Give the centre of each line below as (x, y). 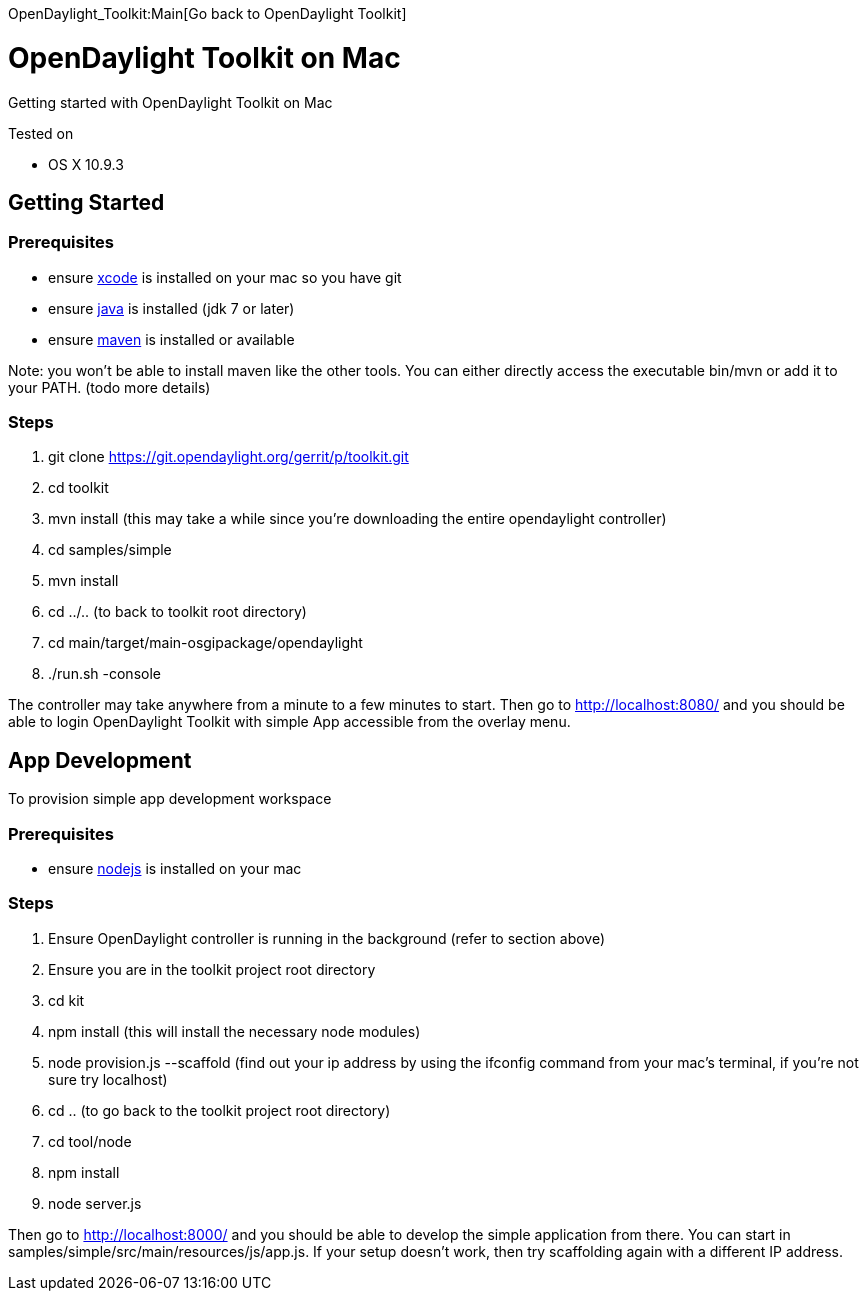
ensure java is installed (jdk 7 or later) (171, 308)
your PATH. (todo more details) (109, 387)
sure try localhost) (108, 1079)
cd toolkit (78, 488)
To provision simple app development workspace (170, 799)
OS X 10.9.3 (86, 164)
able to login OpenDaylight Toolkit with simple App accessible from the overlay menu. (289, 722)
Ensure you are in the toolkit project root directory (212, 969)
